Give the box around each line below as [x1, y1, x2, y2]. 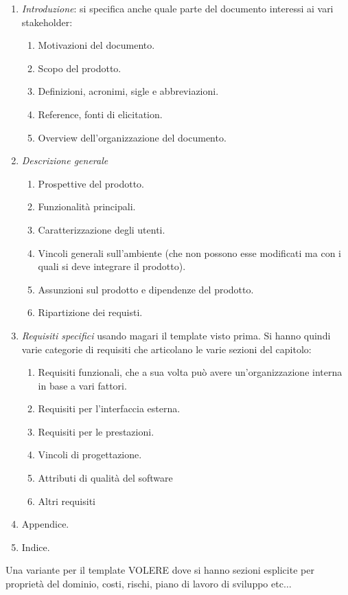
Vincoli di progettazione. [38, 447, 142, 462]
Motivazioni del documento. [38, 38, 155, 52]
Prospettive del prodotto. [38, 176, 144, 190]
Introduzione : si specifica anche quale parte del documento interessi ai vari [21, 1, 334, 15]
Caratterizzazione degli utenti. [38, 222, 165, 236]
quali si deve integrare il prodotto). [38, 259, 186, 273]
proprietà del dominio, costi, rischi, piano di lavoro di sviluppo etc [5, 576, 283, 591]
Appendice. [21, 517, 69, 531]
